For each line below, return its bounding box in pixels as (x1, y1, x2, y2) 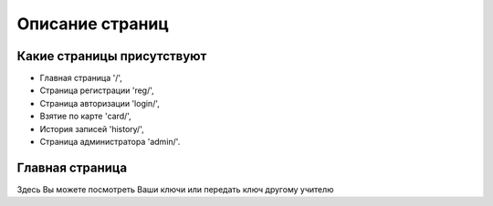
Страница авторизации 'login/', (39, 98, 160, 108)
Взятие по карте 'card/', (39, 110, 131, 122)
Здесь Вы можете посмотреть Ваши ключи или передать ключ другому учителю (16, 183, 334, 195)
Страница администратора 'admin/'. (39, 137, 181, 148)
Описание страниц (16, 14, 169, 34)
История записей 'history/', (39, 123, 145, 134)
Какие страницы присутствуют (16, 48, 207, 64)
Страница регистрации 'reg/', (39, 85, 154, 96)
